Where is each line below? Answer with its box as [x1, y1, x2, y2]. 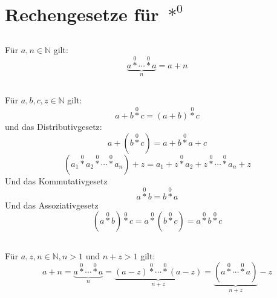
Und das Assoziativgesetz [5, 198, 99, 211]
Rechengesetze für [5, 2, 159, 27]
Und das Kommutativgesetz [5, 174, 108, 187]
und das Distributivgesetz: [5, 120, 102, 133]
